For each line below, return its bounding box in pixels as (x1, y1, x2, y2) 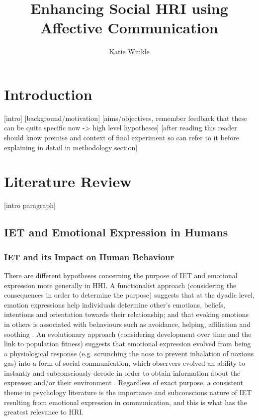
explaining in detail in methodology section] (4, 142, 138, 152)
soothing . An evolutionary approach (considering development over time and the (4, 328, 252, 339)
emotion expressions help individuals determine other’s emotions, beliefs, (4, 299, 225, 310)
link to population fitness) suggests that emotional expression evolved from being (4, 338, 251, 349)
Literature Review (4, 171, 132, 192)
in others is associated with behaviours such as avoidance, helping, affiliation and (4, 318, 251, 329)
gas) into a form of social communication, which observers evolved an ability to (4, 358, 245, 368)
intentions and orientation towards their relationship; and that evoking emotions (4, 309, 249, 319)
